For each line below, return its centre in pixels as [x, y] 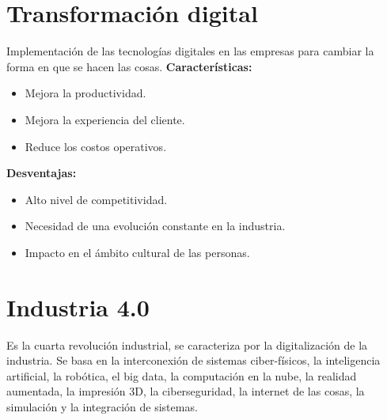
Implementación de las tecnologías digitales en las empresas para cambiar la [190, 51]
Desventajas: [42, 173]
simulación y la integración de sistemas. [102, 406]
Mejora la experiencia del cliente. [105, 119]
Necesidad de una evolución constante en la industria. [155, 226]
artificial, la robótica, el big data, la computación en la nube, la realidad [182, 375]
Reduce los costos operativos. [96, 146]
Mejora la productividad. [85, 93]
